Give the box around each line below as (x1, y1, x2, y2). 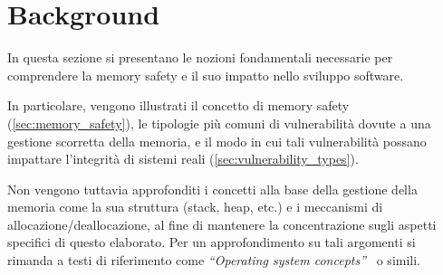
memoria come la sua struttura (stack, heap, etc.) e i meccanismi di (7, 197, 383, 216)
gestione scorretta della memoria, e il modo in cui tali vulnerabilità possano (7, 131, 427, 150)
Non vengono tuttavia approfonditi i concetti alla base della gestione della (7, 179, 418, 198)
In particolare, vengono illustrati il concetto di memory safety (7, 96, 350, 115)
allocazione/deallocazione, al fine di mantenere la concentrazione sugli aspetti (7, 214, 437, 233)
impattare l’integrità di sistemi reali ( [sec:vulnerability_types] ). (7, 149, 359, 168)
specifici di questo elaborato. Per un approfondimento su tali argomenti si (7, 232, 416, 251)
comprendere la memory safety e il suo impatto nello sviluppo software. (7, 65, 404, 84)
